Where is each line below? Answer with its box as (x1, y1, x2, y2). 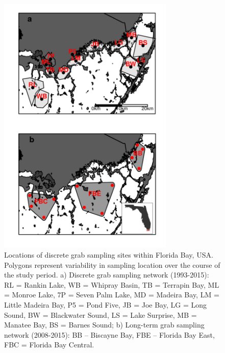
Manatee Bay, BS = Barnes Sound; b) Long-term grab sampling (4, 319, 205, 330)
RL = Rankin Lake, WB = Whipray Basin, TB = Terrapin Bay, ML (4, 279, 219, 290)
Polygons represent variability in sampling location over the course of (4, 259, 220, 270)
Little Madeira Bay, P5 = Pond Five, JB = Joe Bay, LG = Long (4, 299, 207, 310)
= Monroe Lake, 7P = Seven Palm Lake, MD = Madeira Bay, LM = (4, 289, 219, 300)
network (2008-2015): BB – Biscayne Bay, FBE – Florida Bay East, (4, 329, 215, 340)
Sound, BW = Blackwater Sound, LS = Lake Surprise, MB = (4, 309, 197, 320)
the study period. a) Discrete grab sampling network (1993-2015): (4, 269, 209, 280)
